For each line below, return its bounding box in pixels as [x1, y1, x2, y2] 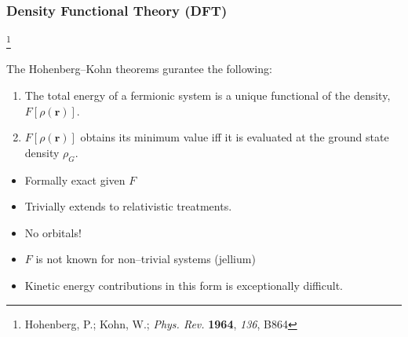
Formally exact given [24, 171, 126, 188]
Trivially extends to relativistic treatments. [24, 198, 232, 214]
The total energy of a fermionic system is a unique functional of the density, [24, 87, 391, 104]
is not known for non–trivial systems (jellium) [35, 251, 256, 267]
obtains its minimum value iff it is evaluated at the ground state [80, 129, 389, 145]
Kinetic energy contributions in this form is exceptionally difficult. [24, 277, 344, 294]
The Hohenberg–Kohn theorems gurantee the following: [6, 60, 272, 77]
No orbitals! [24, 224, 82, 240]
